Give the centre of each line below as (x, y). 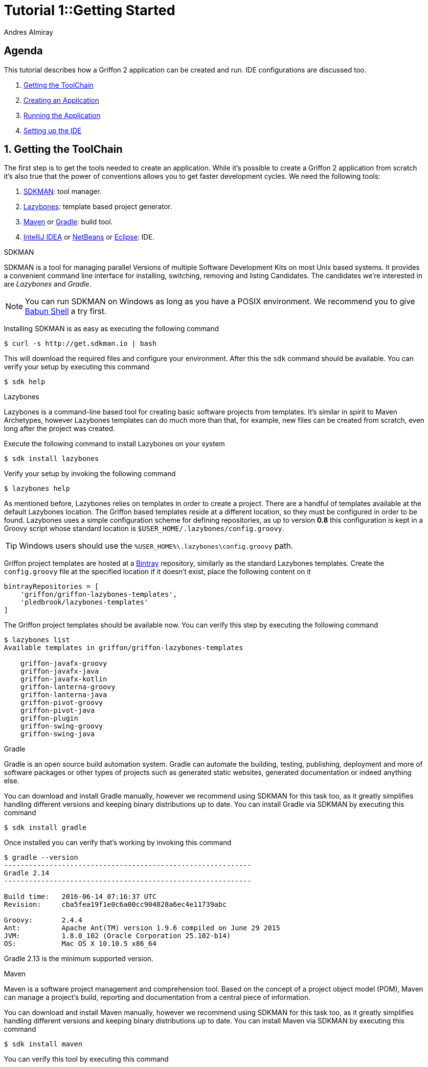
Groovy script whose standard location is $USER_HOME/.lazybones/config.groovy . (144, 529)
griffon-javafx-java (59, 671)
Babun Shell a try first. (66, 311)
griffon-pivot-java (57, 711)
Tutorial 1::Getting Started (90, 10)
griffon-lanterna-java (64, 695)
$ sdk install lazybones (51, 459)
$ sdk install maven (43, 1044)
